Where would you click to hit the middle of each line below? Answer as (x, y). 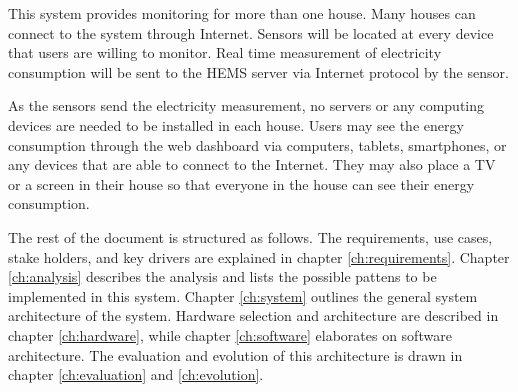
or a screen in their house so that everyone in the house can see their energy (241, 183)
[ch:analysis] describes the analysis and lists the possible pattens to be (222, 276)
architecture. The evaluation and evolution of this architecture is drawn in (235, 354)
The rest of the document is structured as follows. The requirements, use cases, (250, 236)
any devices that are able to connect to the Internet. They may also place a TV (252, 164)
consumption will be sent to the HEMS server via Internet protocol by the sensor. (258, 71)
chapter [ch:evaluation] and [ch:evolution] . (136, 374)
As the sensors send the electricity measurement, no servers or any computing (246, 105)
